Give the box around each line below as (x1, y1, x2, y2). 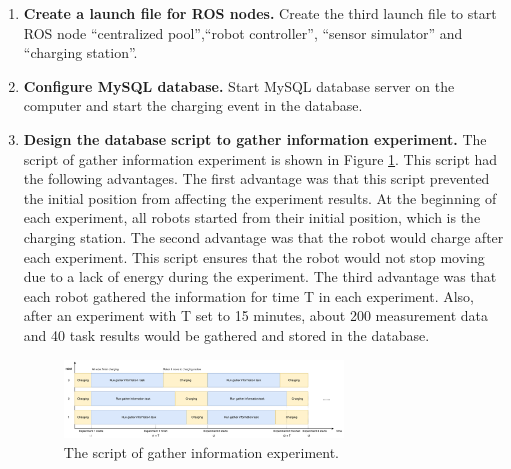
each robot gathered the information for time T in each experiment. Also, (23, 285, 475, 306)
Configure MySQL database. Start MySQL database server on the (23, 75, 455, 96)
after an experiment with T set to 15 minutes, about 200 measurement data (23, 305, 489, 326)
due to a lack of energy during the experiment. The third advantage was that (23, 266, 497, 287)
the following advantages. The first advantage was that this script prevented (23, 168, 490, 189)
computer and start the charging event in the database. (23, 95, 363, 116)
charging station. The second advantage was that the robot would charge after (23, 226, 504, 247)
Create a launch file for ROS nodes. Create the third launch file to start (23, 3, 497, 23)
